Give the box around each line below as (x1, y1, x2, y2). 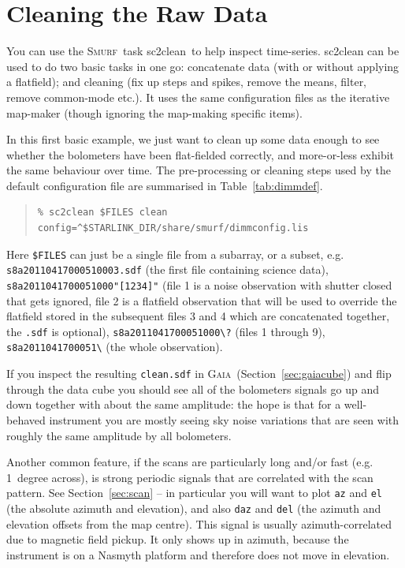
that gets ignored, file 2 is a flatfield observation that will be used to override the (6, 292, 397, 308)
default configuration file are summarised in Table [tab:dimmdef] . (6, 177, 323, 193)
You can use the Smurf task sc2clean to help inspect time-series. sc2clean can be (6, 43, 399, 59)
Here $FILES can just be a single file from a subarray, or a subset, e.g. (6, 245, 344, 262)
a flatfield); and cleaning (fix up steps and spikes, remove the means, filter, (6, 73, 367, 90)
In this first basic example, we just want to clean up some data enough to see (6, 131, 380, 148)
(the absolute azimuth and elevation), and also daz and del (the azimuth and (6, 500, 381, 516)
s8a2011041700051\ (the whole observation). (6, 338, 223, 355)
